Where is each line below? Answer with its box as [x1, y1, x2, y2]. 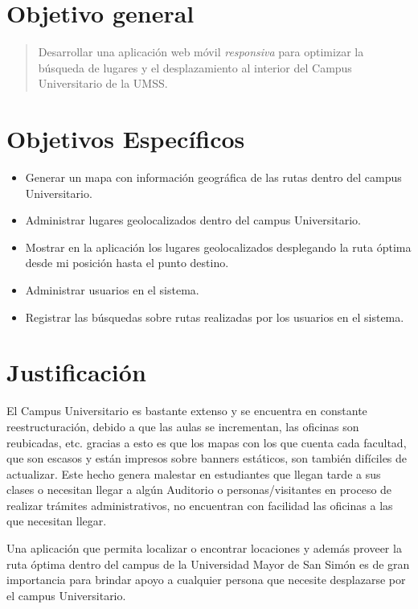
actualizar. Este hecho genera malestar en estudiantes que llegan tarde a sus [6, 465, 381, 482]
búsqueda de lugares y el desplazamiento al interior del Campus [38, 59, 352, 76]
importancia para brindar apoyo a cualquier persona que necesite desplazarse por [6, 571, 406, 588]
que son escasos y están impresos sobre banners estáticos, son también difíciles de [6, 450, 408, 467]
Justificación [6, 356, 146, 389]
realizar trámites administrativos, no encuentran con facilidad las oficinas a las [6, 496, 393, 513]
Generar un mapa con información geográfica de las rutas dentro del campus [25, 169, 402, 186]
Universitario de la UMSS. [38, 75, 168, 92]
